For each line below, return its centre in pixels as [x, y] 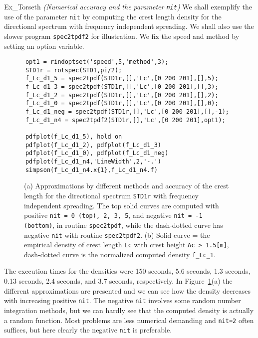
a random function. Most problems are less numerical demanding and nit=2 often [129, 320]
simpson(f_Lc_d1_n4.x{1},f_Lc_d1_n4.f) [91, 170]
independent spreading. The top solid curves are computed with [122, 205]
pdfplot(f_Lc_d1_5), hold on [74, 137]
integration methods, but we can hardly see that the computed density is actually [129, 310]
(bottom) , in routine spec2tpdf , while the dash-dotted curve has [124, 225]
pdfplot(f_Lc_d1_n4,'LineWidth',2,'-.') [93, 162]
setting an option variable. [44, 46]
